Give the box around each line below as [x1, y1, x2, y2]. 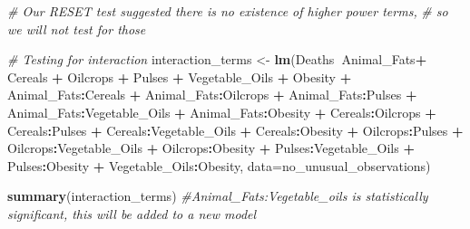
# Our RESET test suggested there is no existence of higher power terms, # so [7, 2, 448, 20]
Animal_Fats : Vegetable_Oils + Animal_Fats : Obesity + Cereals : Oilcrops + [7, 102, 436, 121]
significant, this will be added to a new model [7, 204, 257, 223]
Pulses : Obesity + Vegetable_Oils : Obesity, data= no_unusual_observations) [7, 156, 431, 175]
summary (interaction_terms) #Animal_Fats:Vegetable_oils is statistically [7, 186, 428, 205]
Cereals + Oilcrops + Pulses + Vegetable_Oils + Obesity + [7, 67, 352, 86]
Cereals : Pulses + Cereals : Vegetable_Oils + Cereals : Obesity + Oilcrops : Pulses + [7, 120, 464, 139]
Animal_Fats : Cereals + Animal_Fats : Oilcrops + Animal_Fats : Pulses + [7, 85, 417, 104]
